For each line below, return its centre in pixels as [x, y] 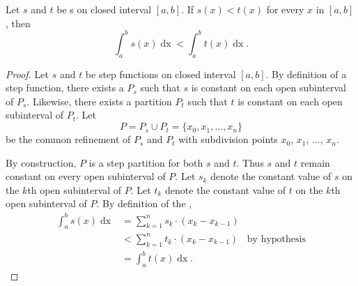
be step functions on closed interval [161, 74]
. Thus [250, 162]
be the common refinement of [68, 139]
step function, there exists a [65, 88]
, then [18, 23]
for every [285, 9]
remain [315, 162]
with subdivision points [228, 139]
